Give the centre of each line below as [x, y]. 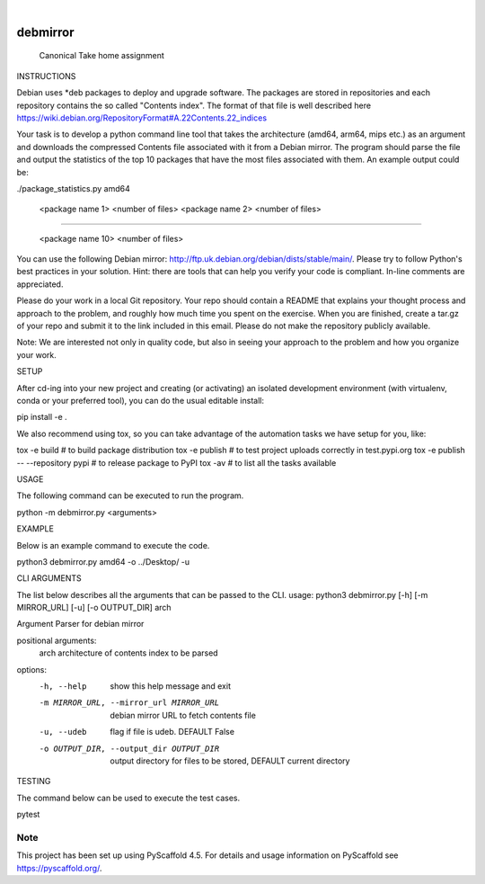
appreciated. [40, 284]
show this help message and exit [170, 686]
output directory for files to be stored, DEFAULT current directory [230, 761]
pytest [28, 815]
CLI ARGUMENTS [49, 578]
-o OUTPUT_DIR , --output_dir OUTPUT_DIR [129, 748]
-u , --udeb [63, 732]
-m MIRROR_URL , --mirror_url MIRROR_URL [129, 703]
